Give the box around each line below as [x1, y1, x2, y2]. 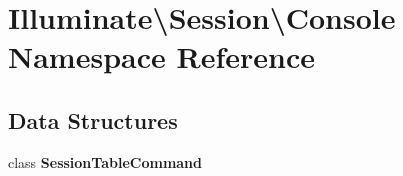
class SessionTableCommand [8, 151, 203, 172]
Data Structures [8, 104, 178, 135]
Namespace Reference [8, 36, 315, 77]
